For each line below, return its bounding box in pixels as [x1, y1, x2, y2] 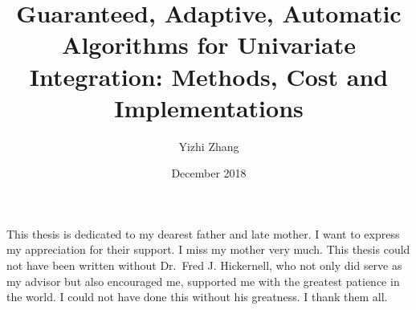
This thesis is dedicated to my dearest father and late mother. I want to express [6, 225, 400, 242]
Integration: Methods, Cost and [29, 59, 389, 92]
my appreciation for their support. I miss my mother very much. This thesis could [6, 241, 410, 258]
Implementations [114, 91, 304, 124]
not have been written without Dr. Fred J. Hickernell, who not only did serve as [6, 257, 402, 274]
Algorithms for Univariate [62, 28, 356, 61]
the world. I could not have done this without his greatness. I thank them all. [6, 288, 388, 305]
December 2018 [171, 165, 247, 182]
